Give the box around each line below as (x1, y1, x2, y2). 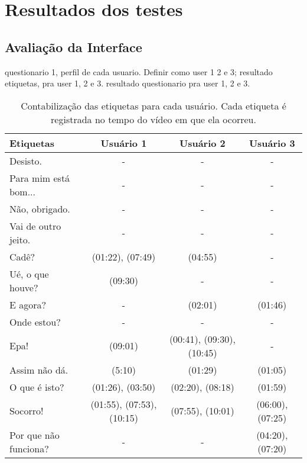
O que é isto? (9, 380, 64, 394)
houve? (9, 280, 38, 294)
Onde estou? (9, 314, 61, 329)
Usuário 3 (249, 136, 295, 150)
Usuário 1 (100, 136, 147, 150)
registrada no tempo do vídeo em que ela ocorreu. (51, 112, 256, 126)
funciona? (9, 441, 49, 455)
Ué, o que (9, 266, 49, 281)
